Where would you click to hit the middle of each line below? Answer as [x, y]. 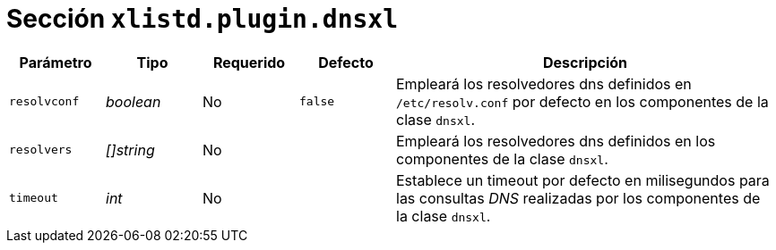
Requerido [249, 62]
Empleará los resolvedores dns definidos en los [556, 141]
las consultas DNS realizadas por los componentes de [578, 198]
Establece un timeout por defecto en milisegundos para [583, 180]
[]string [130, 150]
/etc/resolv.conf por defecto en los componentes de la [582, 101]
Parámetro [56, 62]
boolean [134, 101]
